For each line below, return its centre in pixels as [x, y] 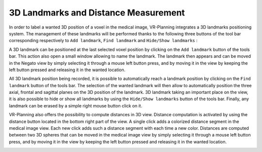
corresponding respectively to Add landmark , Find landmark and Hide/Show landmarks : [103, 41]
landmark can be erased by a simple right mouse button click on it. [76, 106]
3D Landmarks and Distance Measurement [97, 13]
